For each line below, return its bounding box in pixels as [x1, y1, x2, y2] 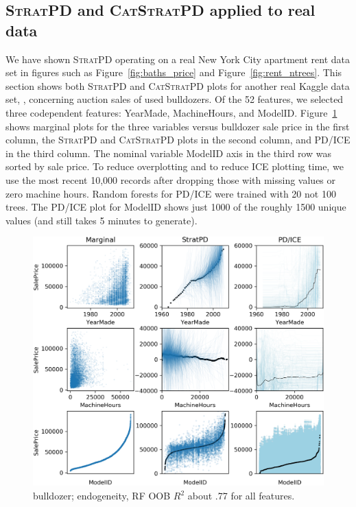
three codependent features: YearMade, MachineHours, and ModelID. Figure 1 [5, 105, 337, 119]
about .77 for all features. [187, 488, 295, 503]
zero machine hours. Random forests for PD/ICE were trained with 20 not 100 [5, 186, 336, 200]
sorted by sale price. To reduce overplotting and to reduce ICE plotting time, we [5, 159, 344, 174]
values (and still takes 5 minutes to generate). [5, 213, 198, 227]
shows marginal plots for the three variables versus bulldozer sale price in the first [5, 119, 350, 133]
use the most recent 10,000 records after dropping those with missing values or [5, 172, 336, 187]
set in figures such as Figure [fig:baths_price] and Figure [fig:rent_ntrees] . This [5, 65, 342, 80]
